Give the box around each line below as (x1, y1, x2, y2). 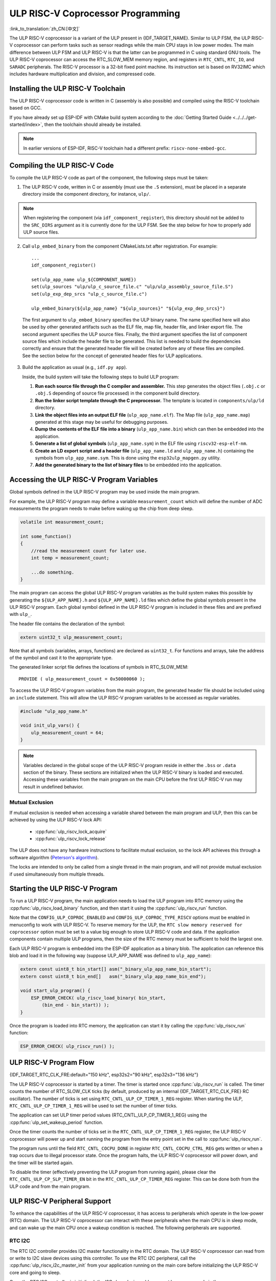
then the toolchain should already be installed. (44, 121, 142, 128)
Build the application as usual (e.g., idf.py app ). (22, 364, 127, 370)
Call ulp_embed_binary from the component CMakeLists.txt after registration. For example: (22, 243, 218, 250)
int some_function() (20, 533, 72, 539)
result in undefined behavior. (23, 783, 84, 790)
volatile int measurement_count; (20, 519, 104, 525)
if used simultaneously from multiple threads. (9, 871, 105, 877)
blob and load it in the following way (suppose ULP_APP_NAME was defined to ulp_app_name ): (9, 953, 212, 959)
